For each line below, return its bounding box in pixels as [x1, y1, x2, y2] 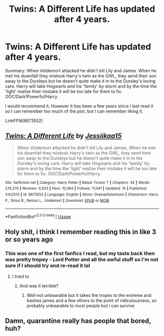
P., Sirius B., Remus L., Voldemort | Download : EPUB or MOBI [5, 198, 110, 203]
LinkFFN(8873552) [5, 118, 43, 123]
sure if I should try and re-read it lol [5, 262, 90, 269]
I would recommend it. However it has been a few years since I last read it [5, 103, 154, 109]
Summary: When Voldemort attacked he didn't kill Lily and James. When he [5, 67, 157, 74]
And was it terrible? [19, 283, 59, 289]
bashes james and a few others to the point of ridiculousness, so [26, 297, 157, 303]
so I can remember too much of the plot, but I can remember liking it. [5, 108, 143, 114]
